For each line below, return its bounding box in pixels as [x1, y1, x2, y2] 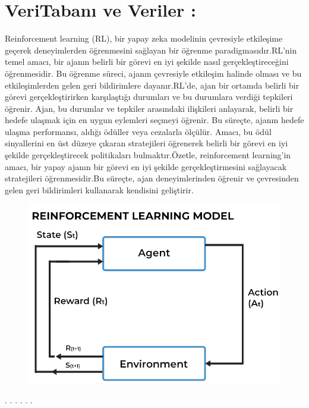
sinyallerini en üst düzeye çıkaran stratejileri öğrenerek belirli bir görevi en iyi [5, 137, 288, 149]
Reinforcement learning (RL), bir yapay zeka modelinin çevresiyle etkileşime [5, 32, 283, 45]
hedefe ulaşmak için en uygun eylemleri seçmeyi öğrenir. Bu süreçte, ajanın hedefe [5, 114, 304, 126]
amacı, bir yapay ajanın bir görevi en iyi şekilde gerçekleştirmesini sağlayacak [5, 160, 287, 172]
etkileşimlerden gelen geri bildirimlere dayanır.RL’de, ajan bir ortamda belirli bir [5, 79, 299, 91]
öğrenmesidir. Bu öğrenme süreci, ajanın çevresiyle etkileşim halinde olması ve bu [5, 67, 302, 79]
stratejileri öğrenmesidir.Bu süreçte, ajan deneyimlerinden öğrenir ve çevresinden [5, 172, 299, 184]
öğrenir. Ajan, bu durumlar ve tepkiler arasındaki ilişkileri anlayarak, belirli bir [5, 102, 294, 114]
